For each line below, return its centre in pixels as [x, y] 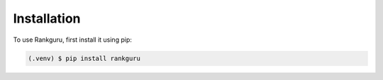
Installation [47, 18]
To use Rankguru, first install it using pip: [73, 40]
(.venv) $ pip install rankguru [84, 58]
